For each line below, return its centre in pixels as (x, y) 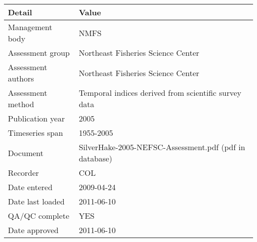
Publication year (36, 118)
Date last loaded (36, 201)
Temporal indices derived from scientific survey (160, 93)
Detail (20, 12)
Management (30, 27)
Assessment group (39, 53)
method (21, 104)
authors (21, 78)
